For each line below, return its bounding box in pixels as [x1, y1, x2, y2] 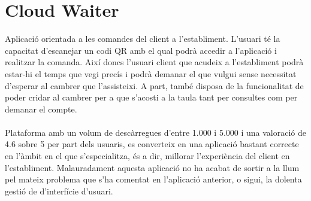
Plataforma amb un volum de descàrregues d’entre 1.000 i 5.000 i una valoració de [5, 126, 306, 138]
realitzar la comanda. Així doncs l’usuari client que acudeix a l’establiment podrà [5, 56, 304, 68]
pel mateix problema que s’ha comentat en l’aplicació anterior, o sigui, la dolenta [5, 173, 302, 185]
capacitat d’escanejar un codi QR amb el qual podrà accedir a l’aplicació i [5, 44, 277, 56]
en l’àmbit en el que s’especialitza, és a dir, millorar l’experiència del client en [5, 150, 290, 162]
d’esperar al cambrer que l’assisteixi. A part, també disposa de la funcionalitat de [5, 79, 304, 92]
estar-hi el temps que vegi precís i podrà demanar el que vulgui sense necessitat [5, 67, 297, 80]
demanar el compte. [5, 102, 77, 115]
